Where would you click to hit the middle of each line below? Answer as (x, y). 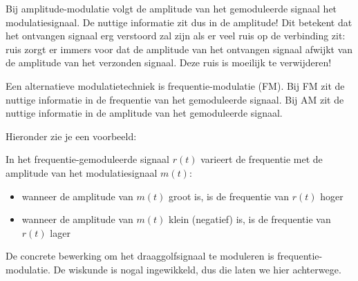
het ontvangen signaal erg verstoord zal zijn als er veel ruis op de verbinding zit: (176, 36)
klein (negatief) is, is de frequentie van (250, 219)
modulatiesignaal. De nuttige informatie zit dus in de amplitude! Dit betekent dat (179, 22)
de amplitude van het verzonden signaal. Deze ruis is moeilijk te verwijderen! (169, 62)
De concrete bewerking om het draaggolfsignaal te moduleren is (140, 256)
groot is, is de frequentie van (229, 196)
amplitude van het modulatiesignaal (82, 172)
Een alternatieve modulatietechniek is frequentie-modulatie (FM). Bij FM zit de (175, 85)
